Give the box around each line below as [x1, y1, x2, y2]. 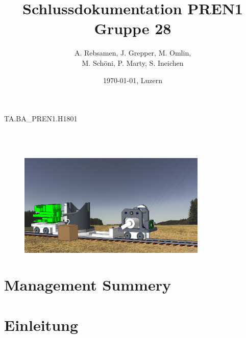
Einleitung [4, 314, 79, 335]
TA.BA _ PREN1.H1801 [4, 113, 78, 124]
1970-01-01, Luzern [103, 74, 163, 85]
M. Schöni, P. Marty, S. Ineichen [82, 57, 184, 68]
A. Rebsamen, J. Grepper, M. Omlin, [74, 47, 191, 58]
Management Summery [4, 274, 171, 295]
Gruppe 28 [94, 18, 171, 39]
